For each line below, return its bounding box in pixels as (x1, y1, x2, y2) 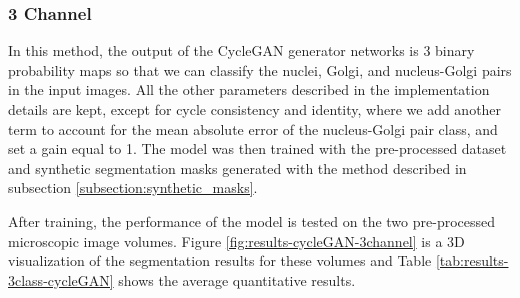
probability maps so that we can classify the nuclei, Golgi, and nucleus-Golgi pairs (8, 59, 512, 80)
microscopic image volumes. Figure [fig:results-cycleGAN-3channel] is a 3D (8, 230, 465, 251)
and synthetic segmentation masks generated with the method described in (8, 157, 467, 178)
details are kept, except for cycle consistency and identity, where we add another (8, 99, 502, 119)
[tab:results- (435, 250, 509, 271)
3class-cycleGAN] (8, 269, 114, 290)
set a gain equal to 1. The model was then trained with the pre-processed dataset (8, 138, 507, 159)
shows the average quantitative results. (118, 269, 356, 290)
